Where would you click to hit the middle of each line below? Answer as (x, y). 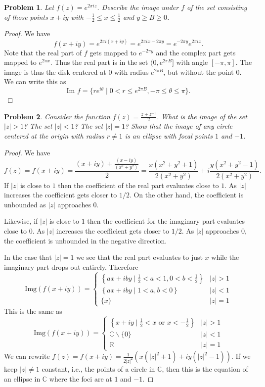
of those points (26, 17)
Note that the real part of (43, 52)
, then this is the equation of (205, 369)
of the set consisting (217, 7)
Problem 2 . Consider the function (57, 116)
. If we (241, 356)
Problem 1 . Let (29, 7)
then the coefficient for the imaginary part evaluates (166, 221)
